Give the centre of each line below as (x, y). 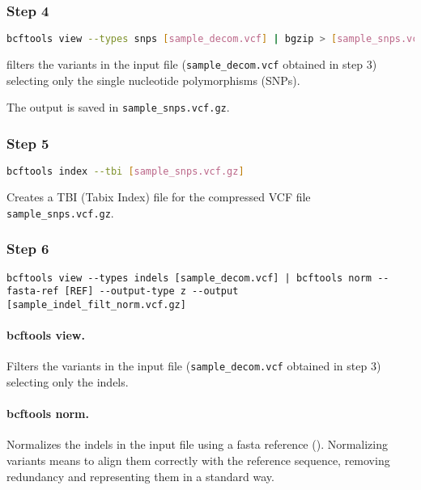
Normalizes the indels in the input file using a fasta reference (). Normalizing (198, 444)
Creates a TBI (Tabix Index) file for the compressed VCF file (159, 197)
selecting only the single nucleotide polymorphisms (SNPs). (153, 80)
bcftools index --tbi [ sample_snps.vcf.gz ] (125, 172)
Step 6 (28, 249)
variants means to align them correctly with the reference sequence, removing (198, 460)
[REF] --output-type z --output (151, 291)
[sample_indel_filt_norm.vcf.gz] (96, 304)
